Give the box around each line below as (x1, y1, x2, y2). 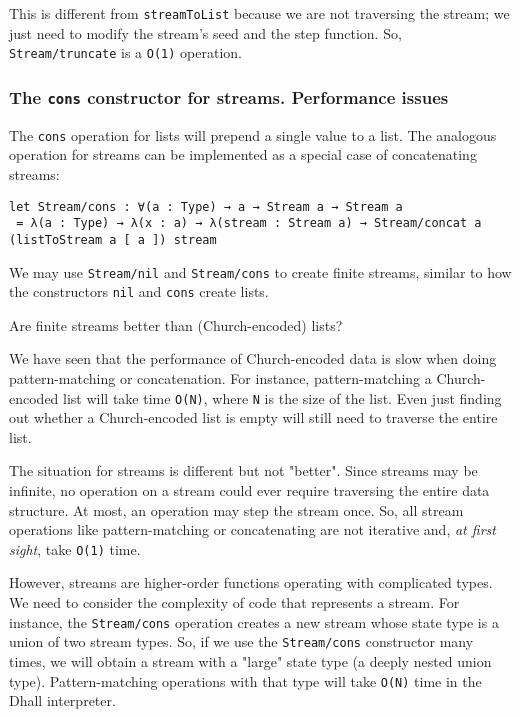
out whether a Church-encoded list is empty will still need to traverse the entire (9, 407, 498, 428)
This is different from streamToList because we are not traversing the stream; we (9, 3, 510, 23)
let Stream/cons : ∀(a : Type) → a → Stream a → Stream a (9, 199, 403, 214)
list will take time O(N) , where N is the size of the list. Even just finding (63, 387, 502, 408)
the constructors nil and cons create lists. (9, 281, 269, 302)
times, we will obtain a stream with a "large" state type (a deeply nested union (9, 650, 492, 671)
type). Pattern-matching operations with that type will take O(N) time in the (9, 670, 482, 691)
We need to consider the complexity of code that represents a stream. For (9, 592, 460, 613)
